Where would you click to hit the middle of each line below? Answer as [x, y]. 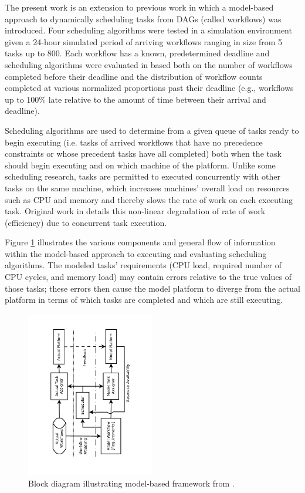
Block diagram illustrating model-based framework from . [131, 483]
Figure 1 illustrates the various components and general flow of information [140, 242]
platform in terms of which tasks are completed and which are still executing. [144, 300]
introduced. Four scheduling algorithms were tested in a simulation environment [148, 30]
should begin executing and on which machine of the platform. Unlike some [140, 165]
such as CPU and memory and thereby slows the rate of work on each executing [149, 199]
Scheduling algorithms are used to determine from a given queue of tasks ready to [152, 130]
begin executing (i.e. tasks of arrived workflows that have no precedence [134, 142]
